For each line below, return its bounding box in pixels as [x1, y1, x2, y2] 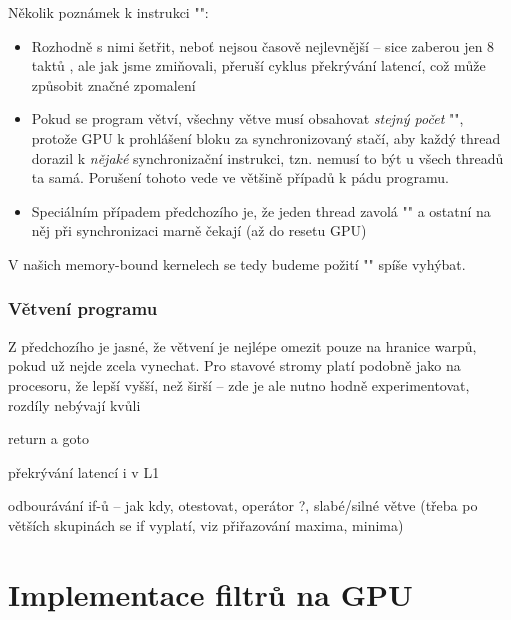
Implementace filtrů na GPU [8, 573, 413, 614]
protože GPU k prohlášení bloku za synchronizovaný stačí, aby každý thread [31, 127, 501, 148]
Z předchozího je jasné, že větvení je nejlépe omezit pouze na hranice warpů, [8, 335, 477, 356]
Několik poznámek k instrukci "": [8, 2, 209, 22]
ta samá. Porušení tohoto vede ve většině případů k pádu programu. [31, 167, 449, 188]
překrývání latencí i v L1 [8, 461, 160, 482]
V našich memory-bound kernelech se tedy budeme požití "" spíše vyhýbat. [8, 253, 466, 274]
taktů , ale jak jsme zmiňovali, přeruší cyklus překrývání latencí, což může [31, 55, 486, 76]
